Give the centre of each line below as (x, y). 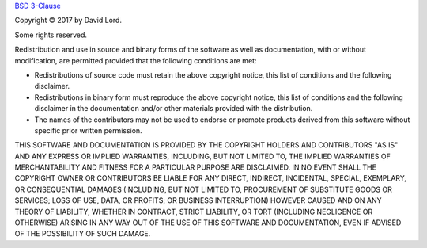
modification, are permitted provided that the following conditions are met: (136, 60)
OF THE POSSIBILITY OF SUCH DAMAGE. (83, 234)
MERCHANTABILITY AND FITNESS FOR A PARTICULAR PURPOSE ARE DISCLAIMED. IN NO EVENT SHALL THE (196, 167)
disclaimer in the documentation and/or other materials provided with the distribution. (174, 109)
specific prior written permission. (88, 130)
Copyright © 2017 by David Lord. (68, 21)
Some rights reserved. (51, 35)
